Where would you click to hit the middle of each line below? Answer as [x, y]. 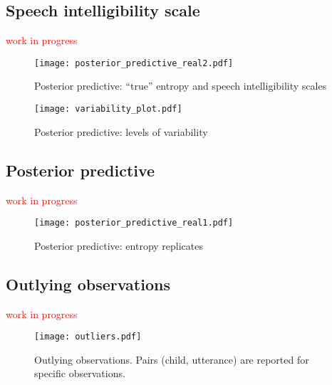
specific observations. [80, 373]
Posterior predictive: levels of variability [121, 131]
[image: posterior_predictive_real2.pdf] [134, 63]
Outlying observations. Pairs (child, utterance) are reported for [172, 359]
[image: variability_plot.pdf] [108, 109]
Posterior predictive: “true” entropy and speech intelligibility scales [181, 86]
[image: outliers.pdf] [88, 337]
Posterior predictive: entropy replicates [119, 245]
